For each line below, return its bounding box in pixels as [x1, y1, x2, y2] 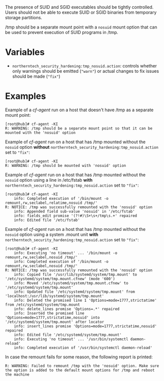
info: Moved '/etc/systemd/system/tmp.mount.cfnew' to [14, 281, 129, 286]
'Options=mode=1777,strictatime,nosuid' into [5, 315, 100, 320]
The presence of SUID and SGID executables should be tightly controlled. [5, 4, 154, 10]
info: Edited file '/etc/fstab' [14, 218, 80, 222]
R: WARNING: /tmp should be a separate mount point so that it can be [5, 126, 153, 131]
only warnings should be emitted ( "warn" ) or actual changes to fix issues [12, 68, 159, 74]
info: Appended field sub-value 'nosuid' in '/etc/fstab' [14, 209, 135, 214]
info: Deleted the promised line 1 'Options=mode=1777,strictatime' [14, 298, 157, 303]
